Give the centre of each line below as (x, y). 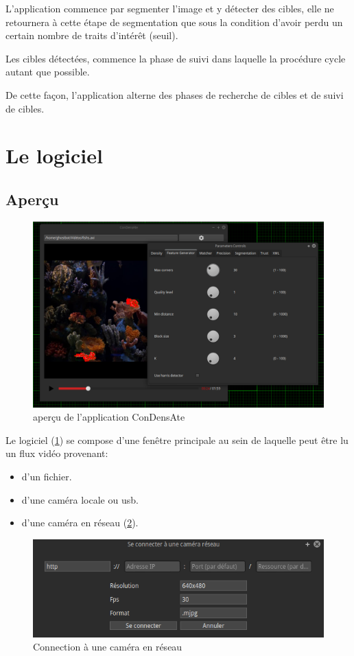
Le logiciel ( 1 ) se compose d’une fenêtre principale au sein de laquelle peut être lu (177, 440)
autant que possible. (48, 72)
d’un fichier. (47, 476)
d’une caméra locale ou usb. (80, 499)
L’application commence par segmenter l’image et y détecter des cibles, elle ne (170, 8)
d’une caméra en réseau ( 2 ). (80, 523)
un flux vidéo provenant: (57, 453)
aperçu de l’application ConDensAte (109, 417)
